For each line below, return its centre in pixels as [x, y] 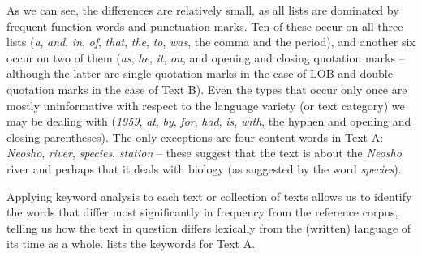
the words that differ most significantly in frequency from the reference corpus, [202, 212]
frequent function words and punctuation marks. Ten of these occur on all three [205, 26]
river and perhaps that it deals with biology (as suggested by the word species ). [204, 168]
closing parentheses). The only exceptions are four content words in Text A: [195, 137]
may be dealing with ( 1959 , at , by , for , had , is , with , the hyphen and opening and [209, 121]
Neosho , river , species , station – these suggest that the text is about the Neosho [204, 153]
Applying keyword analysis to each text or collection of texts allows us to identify [209, 196]
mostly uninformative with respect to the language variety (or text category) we [206, 105]
